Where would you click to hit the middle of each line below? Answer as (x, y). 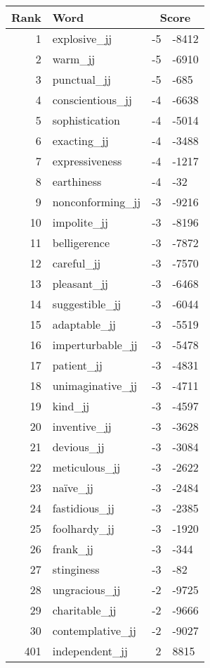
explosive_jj (82, 38)
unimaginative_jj (95, 385)
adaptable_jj (84, 324)
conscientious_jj (92, 100)
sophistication (86, 120)
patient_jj (77, 365)
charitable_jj (84, 610)
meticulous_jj (86, 467)
